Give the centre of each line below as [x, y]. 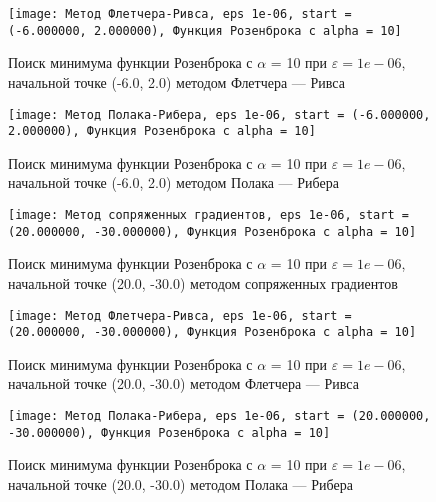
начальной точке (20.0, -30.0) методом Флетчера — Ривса [183, 383]
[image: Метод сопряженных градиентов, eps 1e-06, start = [208, 215]
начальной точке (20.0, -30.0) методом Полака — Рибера [180, 483]
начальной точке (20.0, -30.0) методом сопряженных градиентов [203, 282]
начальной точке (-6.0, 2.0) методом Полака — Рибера [173, 182]
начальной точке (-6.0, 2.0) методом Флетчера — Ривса [176, 81]
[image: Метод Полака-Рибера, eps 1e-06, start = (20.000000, [219, 416]
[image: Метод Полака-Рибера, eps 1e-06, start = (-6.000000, [219, 114]
